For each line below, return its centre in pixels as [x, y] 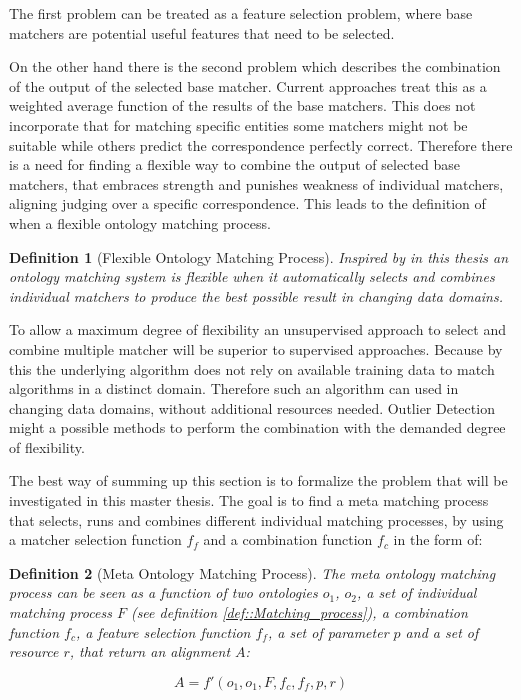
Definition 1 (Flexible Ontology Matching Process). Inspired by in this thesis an [259, 256]
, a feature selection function [163, 631]
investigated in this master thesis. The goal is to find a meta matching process [249, 500]
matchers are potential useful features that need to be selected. [202, 32]
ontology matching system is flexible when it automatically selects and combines [252, 276]
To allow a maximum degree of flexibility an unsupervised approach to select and [257, 329]
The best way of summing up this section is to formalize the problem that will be [258, 480]
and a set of [442, 631]
